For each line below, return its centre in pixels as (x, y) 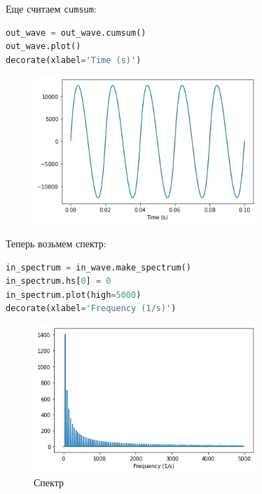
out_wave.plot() (43, 47)
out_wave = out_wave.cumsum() (76, 33)
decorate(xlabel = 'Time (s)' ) (74, 60)
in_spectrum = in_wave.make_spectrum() (98, 267)
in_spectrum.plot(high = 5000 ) (74, 295)
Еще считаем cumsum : (51, 8)
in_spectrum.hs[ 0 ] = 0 (58, 281)
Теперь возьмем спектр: (56, 243)
